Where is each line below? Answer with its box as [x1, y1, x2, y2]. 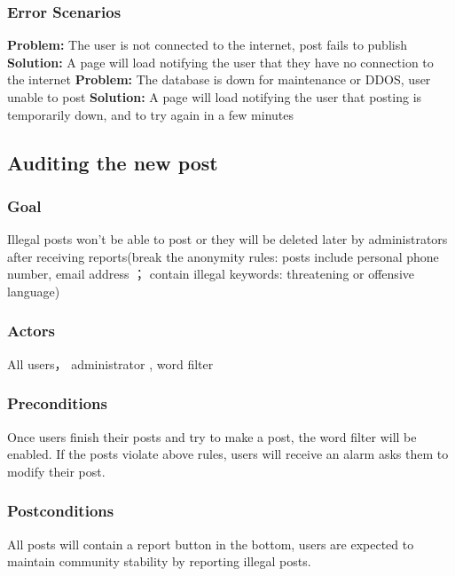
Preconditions [7, 392, 107, 414]
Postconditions [7, 500, 114, 522]
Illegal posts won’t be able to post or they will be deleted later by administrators [7, 230, 448, 249]
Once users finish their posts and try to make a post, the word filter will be [7, 427, 417, 446]
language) [7, 281, 60, 300]
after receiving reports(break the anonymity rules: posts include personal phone [7, 247, 439, 265]
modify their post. [7, 462, 106, 480]
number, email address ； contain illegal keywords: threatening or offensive [7, 264, 414, 283]
